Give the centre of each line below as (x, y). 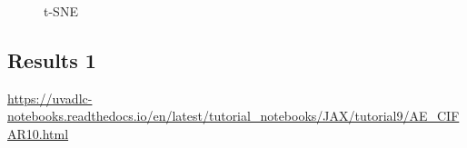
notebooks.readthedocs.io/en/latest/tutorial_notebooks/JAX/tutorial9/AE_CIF (233, 116)
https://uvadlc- (50, 98)
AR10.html (38, 133)
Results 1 (52, 59)
